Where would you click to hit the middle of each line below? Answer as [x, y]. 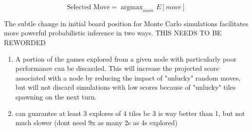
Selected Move [88, 7]
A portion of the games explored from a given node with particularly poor [126, 58]
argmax [132, 7]
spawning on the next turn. [56, 96]
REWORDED [25, 42]
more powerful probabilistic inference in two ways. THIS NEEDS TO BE [113, 33]
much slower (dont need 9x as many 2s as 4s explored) [96, 123]
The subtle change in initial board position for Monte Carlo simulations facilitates [126, 23]
